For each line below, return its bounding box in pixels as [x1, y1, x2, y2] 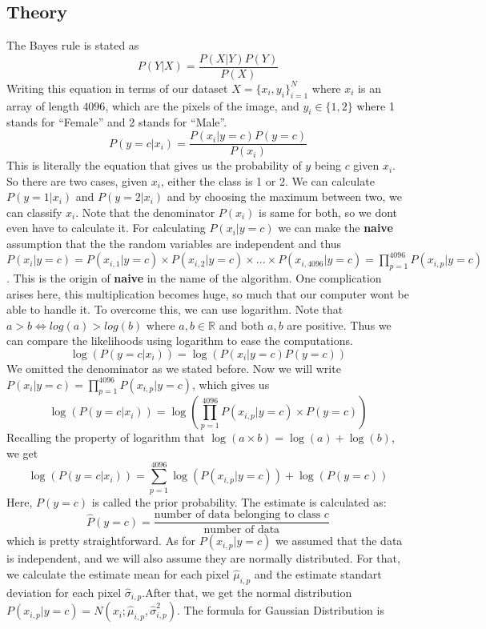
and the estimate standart [254, 565, 382, 582]
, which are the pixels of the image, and [105, 97, 299, 114]
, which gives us [191, 375, 270, 392]
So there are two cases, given [6, 172, 147, 189]
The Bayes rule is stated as [6, 37, 139, 54]
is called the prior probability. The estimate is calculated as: [91, 493, 387, 510]
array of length [6, 97, 79, 114]
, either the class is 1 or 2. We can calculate [160, 172, 375, 189]
